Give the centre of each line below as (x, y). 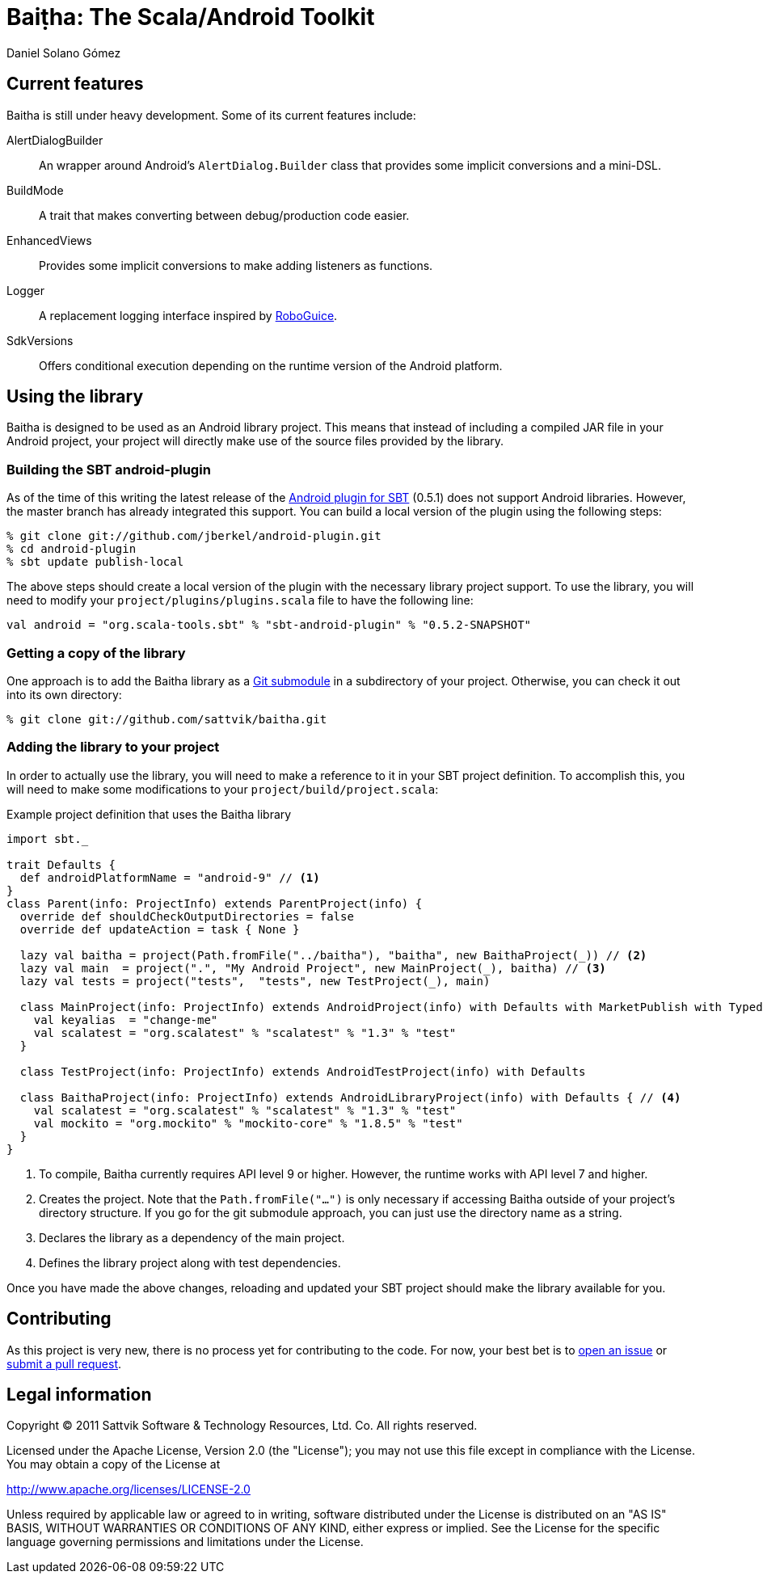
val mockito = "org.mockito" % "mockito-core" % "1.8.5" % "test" (248, 1123)
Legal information (79, 1394)
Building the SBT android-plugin (109, 469)
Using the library (75, 397)
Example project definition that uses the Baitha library (149, 814)
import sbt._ (48, 838)
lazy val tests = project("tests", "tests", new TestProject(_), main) (255, 981)
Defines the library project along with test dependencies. (190, 1262)
